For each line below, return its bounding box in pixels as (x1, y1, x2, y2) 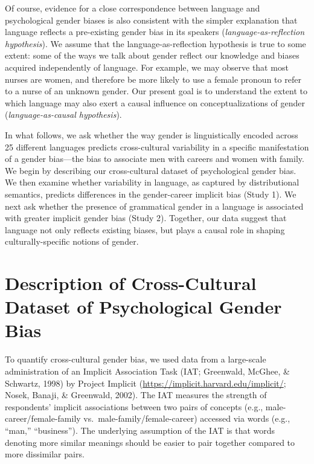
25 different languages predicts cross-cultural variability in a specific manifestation (5, 140, 309, 153)
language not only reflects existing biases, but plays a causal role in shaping (5, 223, 285, 236)
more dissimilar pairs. (5, 448, 85, 460)
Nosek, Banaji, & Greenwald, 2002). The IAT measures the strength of (5, 388, 267, 401)
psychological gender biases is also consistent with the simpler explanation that (5, 13, 298, 26)
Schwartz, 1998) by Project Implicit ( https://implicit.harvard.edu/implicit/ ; (5, 376, 286, 389)
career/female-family (5, 412, 81, 425)
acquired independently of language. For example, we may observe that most (5, 60, 289, 73)
